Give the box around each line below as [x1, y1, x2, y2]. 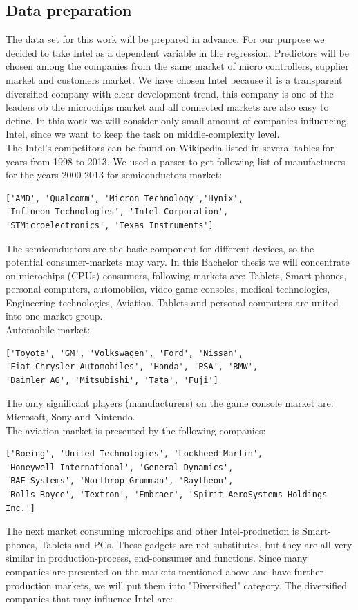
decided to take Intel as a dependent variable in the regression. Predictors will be [6, 45, 349, 59]
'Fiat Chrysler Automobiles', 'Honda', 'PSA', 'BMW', [6, 362, 258, 372]
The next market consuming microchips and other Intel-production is [6, 524, 299, 538]
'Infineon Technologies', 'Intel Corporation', [6, 207, 229, 217]
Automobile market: [6, 322, 91, 337]
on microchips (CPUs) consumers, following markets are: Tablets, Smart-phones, [6, 268, 347, 282]
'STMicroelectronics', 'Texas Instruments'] [6, 220, 214, 230]
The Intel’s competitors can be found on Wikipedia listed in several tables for [6, 140, 335, 154]
